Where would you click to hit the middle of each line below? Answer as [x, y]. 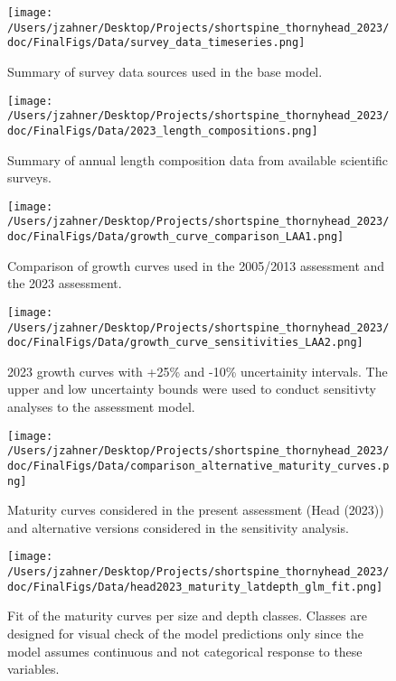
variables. [33, 669]
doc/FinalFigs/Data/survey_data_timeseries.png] [156, 43]
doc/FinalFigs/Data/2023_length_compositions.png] [163, 131]
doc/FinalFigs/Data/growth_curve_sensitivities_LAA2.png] [185, 343]
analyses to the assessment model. [101, 407]
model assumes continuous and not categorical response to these [185, 651]
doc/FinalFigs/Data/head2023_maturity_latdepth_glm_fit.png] [195, 587]
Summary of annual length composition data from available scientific [198, 159]
